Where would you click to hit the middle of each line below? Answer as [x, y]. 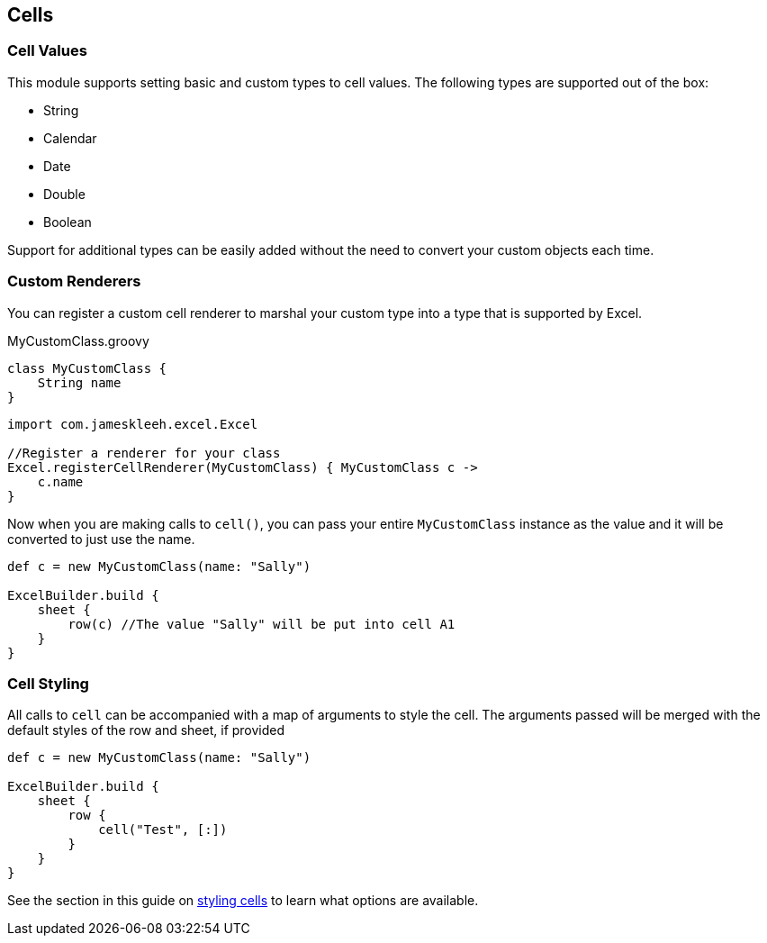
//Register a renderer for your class [144, 453]
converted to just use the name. [101, 539]
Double [64, 194]
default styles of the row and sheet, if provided [146, 730]
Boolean [68, 222]
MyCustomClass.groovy [78, 340]
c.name [60, 481]
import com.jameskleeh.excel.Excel [133, 424]
